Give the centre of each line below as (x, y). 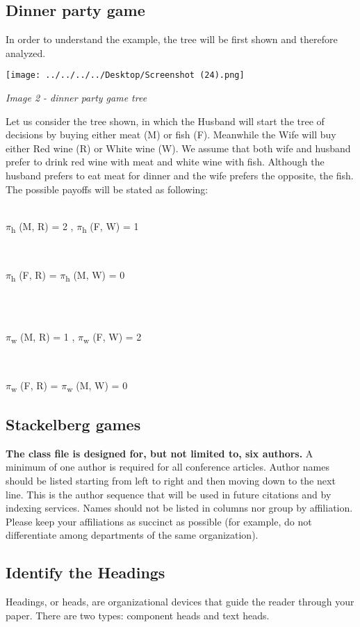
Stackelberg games (73, 424)
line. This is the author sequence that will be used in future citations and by (169, 494)
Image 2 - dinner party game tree (76, 98)
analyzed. (26, 52)
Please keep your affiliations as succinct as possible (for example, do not (159, 521)
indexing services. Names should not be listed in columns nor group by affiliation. (179, 508)
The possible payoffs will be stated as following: (107, 189)
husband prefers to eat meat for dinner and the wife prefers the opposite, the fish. (180, 176)
